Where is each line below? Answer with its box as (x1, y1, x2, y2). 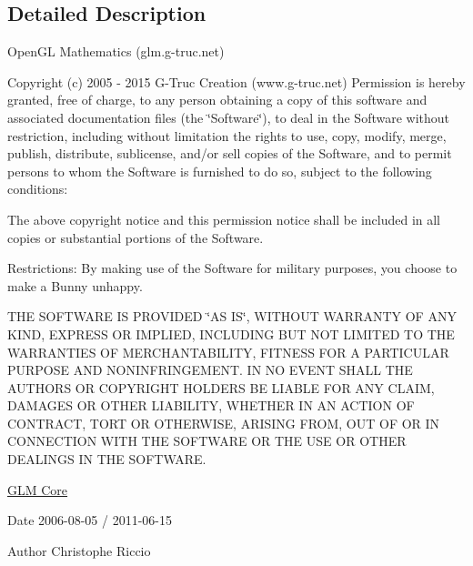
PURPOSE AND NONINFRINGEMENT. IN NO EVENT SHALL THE (7, 360, 413, 379)
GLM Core (7, 480, 68, 499)
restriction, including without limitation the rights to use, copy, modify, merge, (7, 126, 447, 145)
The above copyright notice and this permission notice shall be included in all (7, 209, 441, 228)
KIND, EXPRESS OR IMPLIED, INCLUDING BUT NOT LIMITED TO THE (7, 324, 455, 343)
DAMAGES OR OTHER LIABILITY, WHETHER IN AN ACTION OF (7, 396, 415, 415)
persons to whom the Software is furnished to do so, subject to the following (7, 161, 432, 180)
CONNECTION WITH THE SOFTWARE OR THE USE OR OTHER (7, 431, 407, 450)
